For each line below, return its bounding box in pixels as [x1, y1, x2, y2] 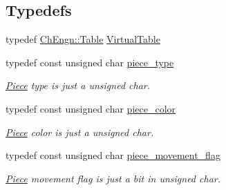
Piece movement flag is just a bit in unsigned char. [6, 171, 220, 185]
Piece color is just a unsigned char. [6, 124, 154, 139]
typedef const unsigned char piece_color [6, 101, 176, 115]
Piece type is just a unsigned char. [6, 78, 151, 93]
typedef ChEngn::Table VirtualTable [6, 32, 160, 46]
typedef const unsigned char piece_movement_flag [6, 148, 220, 162]
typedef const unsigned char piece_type [6, 55, 174, 69]
